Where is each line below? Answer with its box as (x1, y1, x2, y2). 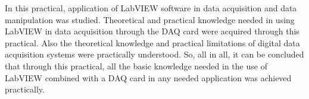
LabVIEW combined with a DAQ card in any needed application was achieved (5, 71, 292, 84)
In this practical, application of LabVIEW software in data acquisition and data (5, 2, 297, 14)
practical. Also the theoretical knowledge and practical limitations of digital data (5, 36, 300, 49)
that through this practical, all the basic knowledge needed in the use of (5, 59, 267, 72)
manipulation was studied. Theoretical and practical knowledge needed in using (5, 13, 295, 25)
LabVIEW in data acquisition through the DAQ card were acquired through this (5, 25, 299, 37)
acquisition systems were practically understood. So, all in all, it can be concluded (5, 48, 304, 60)
